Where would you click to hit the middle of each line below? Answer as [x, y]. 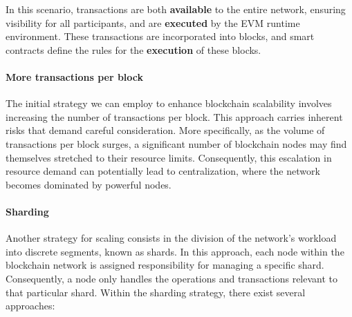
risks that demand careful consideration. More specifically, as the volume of [165, 130]
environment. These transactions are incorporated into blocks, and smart [160, 36]
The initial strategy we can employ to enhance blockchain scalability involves [169, 103]
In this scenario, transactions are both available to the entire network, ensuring [176, 9]
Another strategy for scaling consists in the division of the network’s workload [171, 238]
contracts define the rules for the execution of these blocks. [133, 49]
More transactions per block [75, 76]
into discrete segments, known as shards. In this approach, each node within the [175, 251]
